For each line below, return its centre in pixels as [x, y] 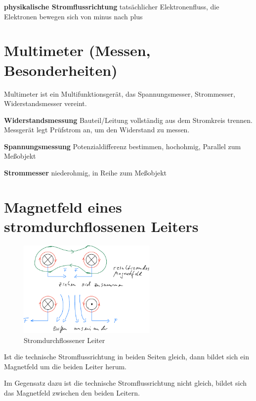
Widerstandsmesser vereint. [45, 103]
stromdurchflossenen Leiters [101, 226]
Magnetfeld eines [63, 206]
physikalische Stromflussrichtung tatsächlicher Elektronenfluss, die [112, 6]
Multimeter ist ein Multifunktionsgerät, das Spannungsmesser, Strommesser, [120, 93]
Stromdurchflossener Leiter [64, 340]
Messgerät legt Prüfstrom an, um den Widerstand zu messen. [97, 130]
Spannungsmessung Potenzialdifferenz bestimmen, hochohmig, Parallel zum [123, 146]
